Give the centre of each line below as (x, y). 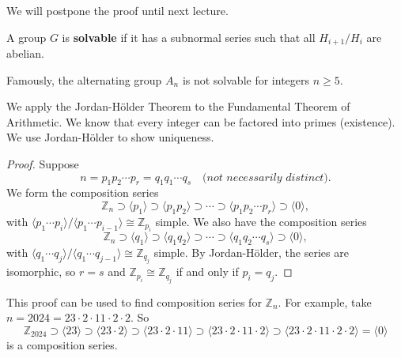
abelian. (25, 53)
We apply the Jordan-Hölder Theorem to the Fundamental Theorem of (178, 106)
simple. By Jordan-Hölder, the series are (251, 252)
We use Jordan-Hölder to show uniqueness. (110, 137)
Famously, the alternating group (84, 79)
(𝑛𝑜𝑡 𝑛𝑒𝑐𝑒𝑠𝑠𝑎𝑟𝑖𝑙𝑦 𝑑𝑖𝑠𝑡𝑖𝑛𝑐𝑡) (265, 177)
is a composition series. (62, 345)
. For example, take (325, 301)
